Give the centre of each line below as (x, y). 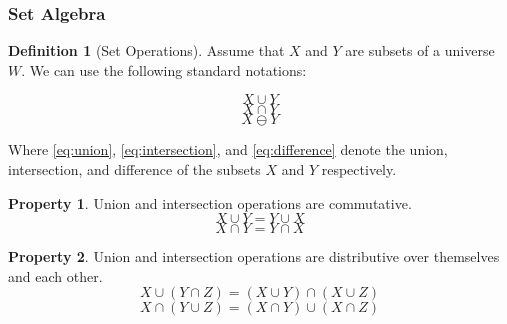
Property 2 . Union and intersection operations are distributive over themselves (254, 256)
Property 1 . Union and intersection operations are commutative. (210, 202)
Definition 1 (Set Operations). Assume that (146, 50)
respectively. (359, 169)
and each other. (55, 275)
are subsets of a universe (420, 50)
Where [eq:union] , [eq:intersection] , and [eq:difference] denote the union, (228, 149)
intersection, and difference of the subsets (134, 169)
